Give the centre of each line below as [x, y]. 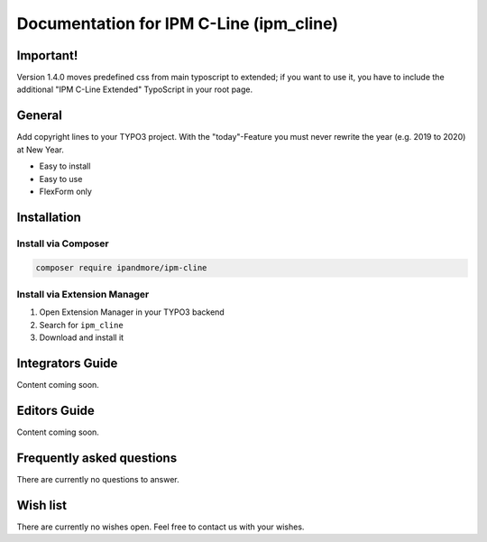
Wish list [42, 505]
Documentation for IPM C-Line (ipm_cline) [177, 23]
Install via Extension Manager [83, 294]
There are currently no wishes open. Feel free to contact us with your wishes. [161, 527]
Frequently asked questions [97, 458]
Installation [49, 217]
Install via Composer [63, 243]
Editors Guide [55, 410]
